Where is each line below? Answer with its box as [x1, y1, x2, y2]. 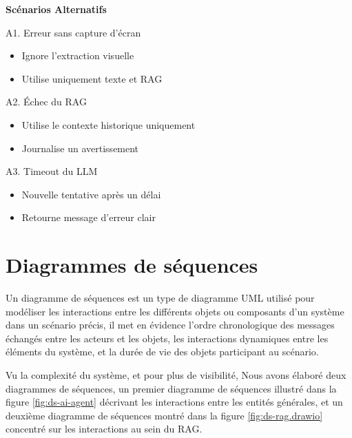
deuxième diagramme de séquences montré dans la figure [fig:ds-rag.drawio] [6, 408, 323, 422]
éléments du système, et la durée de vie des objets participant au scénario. [6, 344, 319, 359]
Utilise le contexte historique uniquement [21, 117, 196, 132]
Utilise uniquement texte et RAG [21, 71, 163, 85]
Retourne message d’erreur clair [21, 210, 156, 225]
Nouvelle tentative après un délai [21, 187, 161, 201]
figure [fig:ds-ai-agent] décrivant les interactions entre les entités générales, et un [6, 395, 343, 409]
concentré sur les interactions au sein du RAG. [6, 421, 203, 436]
